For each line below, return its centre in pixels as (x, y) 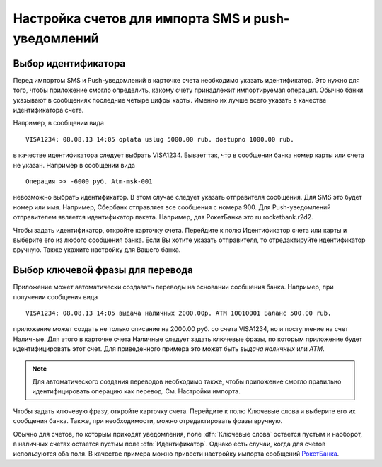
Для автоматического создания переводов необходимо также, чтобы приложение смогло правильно (187, 381)
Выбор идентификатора (69, 63)
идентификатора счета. (48, 110)
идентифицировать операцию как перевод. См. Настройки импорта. (136, 391)
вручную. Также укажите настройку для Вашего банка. (97, 250)
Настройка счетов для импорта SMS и (132, 18)
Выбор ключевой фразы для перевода (103, 270)
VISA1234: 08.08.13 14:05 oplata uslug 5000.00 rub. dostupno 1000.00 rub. (160, 139)
